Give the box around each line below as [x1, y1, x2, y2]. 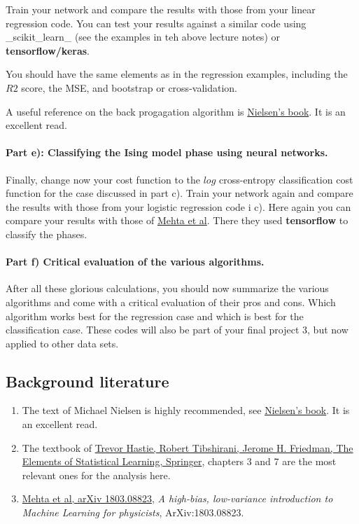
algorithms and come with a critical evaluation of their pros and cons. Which [6, 294, 336, 309]
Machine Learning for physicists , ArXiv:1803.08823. [22, 505, 244, 520]
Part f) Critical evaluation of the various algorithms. [6, 254, 265, 269]
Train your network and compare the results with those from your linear [6, 2, 316, 16]
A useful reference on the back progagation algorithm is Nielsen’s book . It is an [6, 104, 346, 118]
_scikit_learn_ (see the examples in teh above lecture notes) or [6, 29, 280, 44]
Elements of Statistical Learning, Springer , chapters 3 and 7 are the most [22, 454, 337, 469]
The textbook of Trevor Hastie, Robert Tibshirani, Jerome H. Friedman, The [22, 440, 353, 455]
